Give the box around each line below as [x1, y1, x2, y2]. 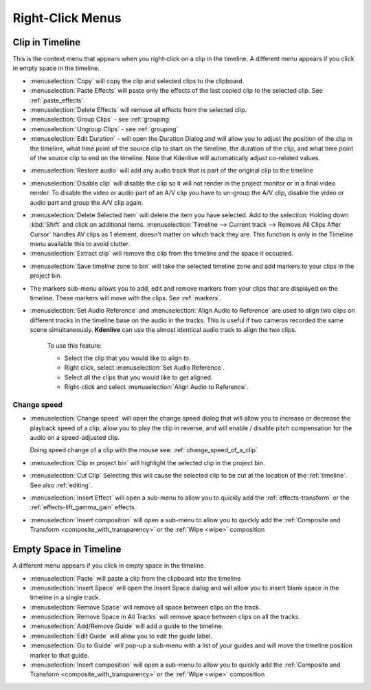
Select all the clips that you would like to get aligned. [64, 373, 213, 381]
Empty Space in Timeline [12, 544, 122, 555]
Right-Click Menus [12, 10, 122, 25]
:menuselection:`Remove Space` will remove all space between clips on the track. [30, 603, 261, 611]
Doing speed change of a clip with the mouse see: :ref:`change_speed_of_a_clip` [30, 446, 258, 454]
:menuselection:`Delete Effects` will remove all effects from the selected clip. [30, 106, 247, 114]
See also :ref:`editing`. [30, 481, 93, 489]
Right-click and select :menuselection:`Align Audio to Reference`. [64, 383, 249, 391]
